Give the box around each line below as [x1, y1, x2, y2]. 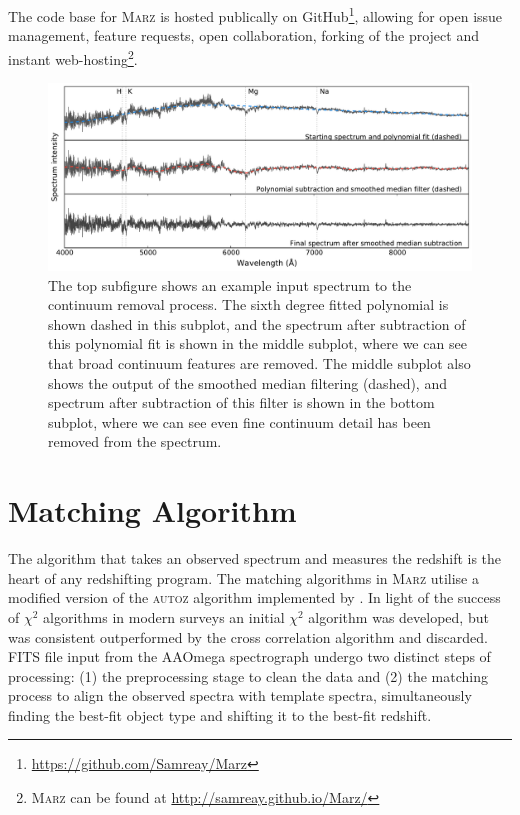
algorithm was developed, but [308, 606, 489, 627]
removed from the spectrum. [48, 431, 222, 452]
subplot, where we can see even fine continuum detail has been [48, 411, 431, 432]
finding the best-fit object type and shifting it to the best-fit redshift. [8, 704, 432, 725]
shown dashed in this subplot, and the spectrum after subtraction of [48, 313, 466, 334]
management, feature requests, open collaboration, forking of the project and [8, 25, 479, 46]
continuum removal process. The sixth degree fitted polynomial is [48, 294, 449, 315]
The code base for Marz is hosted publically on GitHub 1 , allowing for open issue [8, 3, 503, 26]
